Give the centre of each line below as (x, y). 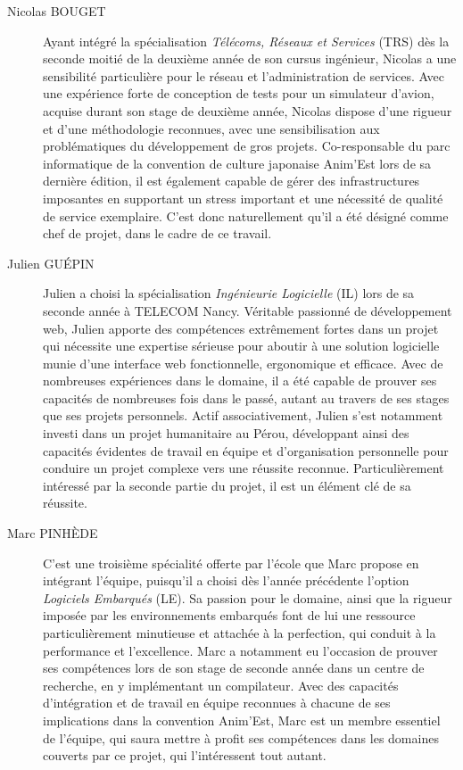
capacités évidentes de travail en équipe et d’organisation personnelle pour (246, 450)
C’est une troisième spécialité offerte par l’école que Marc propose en (231, 563)
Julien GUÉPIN (51, 263)
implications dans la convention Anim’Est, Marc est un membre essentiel (242, 720)
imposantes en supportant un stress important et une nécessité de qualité (243, 198)
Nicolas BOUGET (57, 11)
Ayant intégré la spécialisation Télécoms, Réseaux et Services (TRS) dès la (246, 41)
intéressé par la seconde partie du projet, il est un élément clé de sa (227, 485)
